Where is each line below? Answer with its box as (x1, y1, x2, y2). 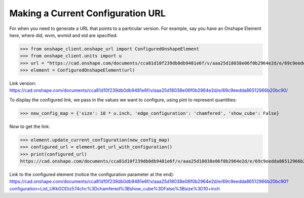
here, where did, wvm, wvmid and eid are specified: (9, 32, 118, 38)
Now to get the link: (9, 123, 50, 129)
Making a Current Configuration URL (9, 8, 166, 19)
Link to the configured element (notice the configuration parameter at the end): (9, 171, 174, 177)
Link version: (9, 80, 36, 86)
